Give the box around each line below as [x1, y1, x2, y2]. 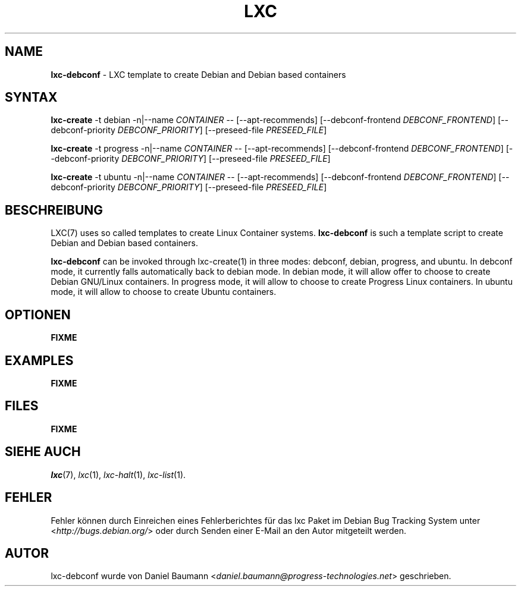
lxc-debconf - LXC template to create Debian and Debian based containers [51, 69, 346, 80]
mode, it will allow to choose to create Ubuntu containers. [51, 287, 277, 297]
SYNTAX [5, 90, 58, 105]
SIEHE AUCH [5, 444, 81, 460]
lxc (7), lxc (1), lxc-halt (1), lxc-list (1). [51, 469, 186, 480]
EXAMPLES [5, 353, 74, 368]
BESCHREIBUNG [5, 202, 103, 218]
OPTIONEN [5, 307, 71, 322]
